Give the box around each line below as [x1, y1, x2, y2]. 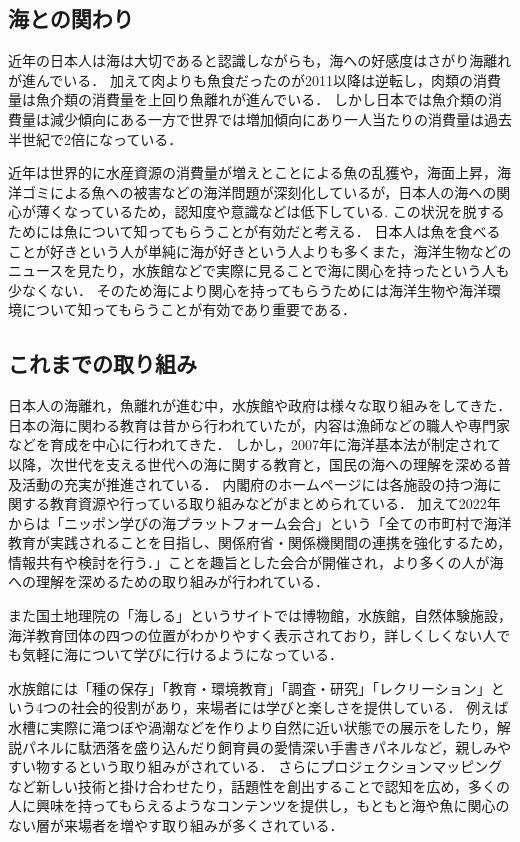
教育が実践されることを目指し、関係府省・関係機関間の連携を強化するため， [8, 532, 512, 553]
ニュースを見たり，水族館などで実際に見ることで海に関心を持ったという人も [8, 260, 510, 281]
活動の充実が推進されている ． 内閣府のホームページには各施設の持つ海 [21, 473, 488, 494]
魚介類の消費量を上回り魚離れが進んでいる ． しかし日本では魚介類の [35, 89, 488, 110]
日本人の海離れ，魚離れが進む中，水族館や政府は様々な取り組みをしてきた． [8, 395, 512, 416]
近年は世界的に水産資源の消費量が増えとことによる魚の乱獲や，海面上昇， [8, 162, 498, 183]
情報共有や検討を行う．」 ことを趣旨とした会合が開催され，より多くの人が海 [8, 551, 504, 572]
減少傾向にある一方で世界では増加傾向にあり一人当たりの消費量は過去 [49, 108, 512, 129]
